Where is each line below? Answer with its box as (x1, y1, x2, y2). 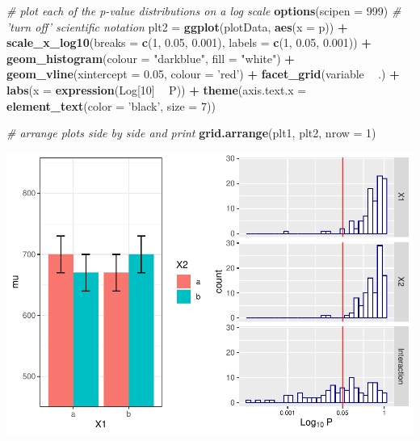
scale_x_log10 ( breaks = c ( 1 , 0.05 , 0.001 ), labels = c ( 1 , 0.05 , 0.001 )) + (6, 34, 372, 51)
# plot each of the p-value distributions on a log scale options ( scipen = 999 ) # (6, 2, 401, 19)
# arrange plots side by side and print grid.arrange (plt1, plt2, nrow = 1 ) (6, 124, 376, 141)
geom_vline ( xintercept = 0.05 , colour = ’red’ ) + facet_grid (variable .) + (6, 65, 400, 82)
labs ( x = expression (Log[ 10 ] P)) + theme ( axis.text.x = (6, 81, 307, 98)
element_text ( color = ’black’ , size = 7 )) (6, 97, 216, 114)
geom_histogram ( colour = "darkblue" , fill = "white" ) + (6, 49, 295, 66)
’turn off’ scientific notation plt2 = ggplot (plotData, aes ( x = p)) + (6, 18, 348, 35)
